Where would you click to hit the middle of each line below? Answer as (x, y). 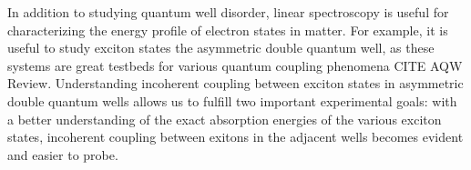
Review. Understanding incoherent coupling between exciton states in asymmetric (235, 83)
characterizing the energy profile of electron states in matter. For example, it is (228, 30)
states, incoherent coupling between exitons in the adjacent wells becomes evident (235, 137)
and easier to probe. (63, 154)
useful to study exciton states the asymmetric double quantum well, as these (221, 48)
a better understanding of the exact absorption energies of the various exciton (225, 119)
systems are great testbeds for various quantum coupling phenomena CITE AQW (235, 65)
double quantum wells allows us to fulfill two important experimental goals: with (232, 100)
